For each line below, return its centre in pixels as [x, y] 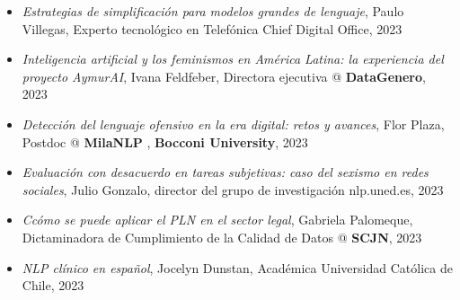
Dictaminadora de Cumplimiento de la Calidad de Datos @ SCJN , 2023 [222, 237]
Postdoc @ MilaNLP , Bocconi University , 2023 [165, 141]
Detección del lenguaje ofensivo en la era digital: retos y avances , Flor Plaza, [233, 124]
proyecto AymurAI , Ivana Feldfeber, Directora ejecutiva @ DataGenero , [224, 76]
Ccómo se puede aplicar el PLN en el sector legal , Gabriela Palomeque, [217, 220]
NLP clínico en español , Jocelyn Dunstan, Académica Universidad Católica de [237, 267]
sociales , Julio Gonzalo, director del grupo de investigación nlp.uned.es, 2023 [233, 189]
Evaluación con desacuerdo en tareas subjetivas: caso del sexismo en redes [225, 172]
